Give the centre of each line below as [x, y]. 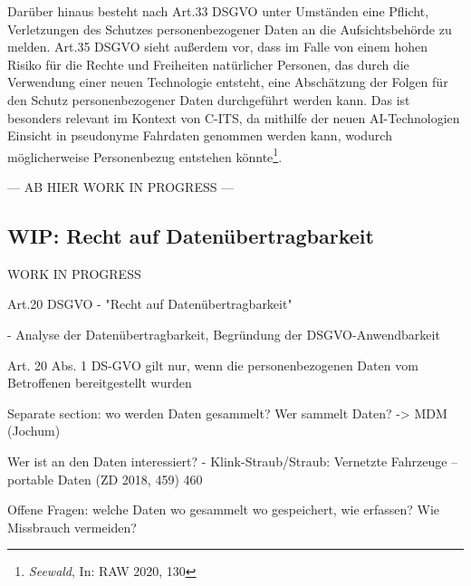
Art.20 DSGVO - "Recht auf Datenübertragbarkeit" [150, 304]
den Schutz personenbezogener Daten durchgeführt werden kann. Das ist [209, 99]
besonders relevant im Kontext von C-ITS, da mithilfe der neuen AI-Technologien [234, 117]
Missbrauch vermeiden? [72, 527]
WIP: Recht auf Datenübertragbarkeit [191, 235]
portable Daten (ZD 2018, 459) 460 [105, 479]
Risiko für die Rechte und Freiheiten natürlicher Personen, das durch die [208, 64]
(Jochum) [34, 431]
